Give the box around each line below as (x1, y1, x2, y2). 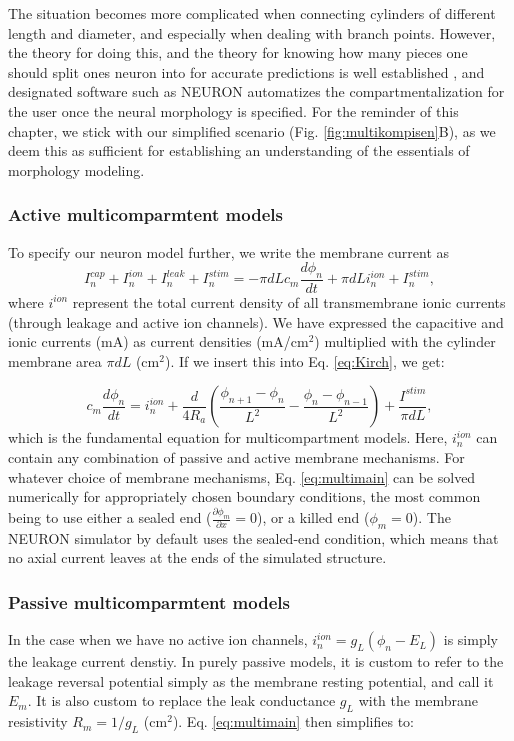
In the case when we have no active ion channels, (8, 629, 308, 650)
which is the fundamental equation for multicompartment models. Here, (8, 427, 448, 448)
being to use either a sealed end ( (8, 507, 212, 527)
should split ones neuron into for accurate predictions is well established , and (8, 61, 485, 82)
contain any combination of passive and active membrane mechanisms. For (8, 446, 465, 467)
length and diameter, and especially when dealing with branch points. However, (8, 22, 496, 43)
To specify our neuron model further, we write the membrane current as (8, 241, 450, 262)
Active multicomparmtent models (8, 202, 283, 227)
